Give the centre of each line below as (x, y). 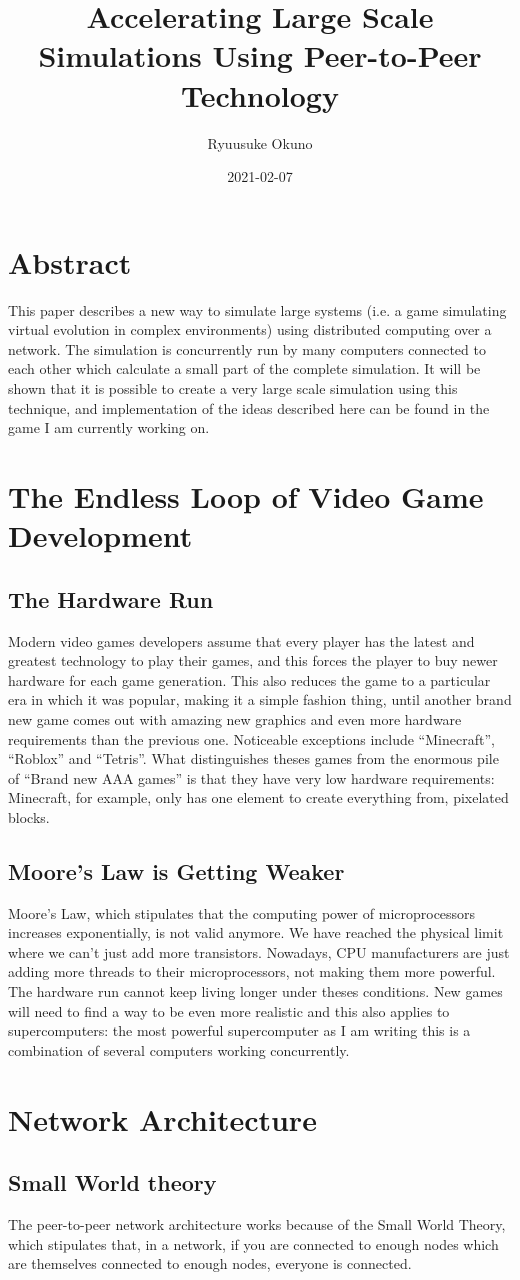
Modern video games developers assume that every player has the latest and (241, 640)
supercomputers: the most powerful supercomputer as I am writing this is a (239, 1030)
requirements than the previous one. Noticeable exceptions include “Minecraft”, (251, 738)
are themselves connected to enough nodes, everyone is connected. (210, 1263)
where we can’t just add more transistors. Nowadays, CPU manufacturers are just (259, 951)
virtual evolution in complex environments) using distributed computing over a (250, 329)
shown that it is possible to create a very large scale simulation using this (233, 388)
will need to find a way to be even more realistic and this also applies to (229, 1010)
